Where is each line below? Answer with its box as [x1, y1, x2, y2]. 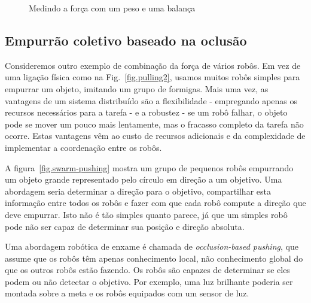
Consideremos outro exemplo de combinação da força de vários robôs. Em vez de [5, 59, 301, 71]
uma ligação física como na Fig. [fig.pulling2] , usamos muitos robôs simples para [5, 71, 300, 83]
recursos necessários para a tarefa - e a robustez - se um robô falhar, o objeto [5, 106, 288, 119]
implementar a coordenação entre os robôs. [5, 141, 162, 153]
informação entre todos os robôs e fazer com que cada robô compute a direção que [5, 196, 306, 209]
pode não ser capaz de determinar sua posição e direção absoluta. [5, 220, 245, 232]
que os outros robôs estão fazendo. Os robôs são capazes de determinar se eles [5, 263, 290, 276]
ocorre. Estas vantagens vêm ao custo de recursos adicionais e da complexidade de [5, 129, 306, 142]
